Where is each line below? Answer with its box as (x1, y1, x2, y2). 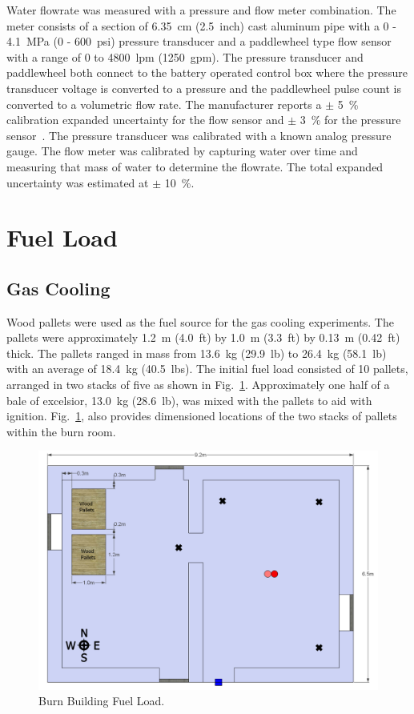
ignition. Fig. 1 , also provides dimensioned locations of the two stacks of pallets (6, 407, 397, 424)
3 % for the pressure (299, 111, 401, 128)
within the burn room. (6, 423, 116, 439)
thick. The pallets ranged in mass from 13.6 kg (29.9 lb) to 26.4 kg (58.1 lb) (6, 344, 387, 361)
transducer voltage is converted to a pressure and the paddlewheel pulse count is (6, 79, 401, 96)
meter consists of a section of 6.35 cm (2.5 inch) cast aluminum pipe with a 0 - (6, 17, 396, 34)
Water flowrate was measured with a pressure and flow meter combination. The (6, 2, 396, 18)
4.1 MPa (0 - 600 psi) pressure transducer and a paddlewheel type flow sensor (6, 33, 392, 50)
